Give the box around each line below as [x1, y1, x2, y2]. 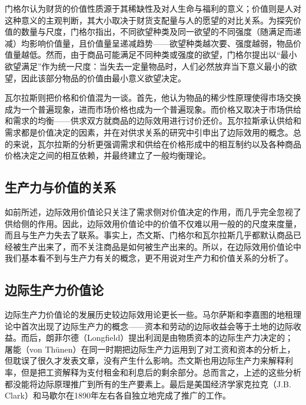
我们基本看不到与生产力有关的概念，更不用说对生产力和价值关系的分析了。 [5, 252, 293, 264]
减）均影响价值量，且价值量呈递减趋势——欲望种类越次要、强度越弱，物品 [5, 37, 293, 49]
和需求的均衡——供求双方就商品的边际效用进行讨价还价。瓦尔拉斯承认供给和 [5, 114, 301, 127]
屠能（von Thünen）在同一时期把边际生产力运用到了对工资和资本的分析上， [5, 343, 295, 355]
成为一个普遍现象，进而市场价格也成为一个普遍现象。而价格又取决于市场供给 [5, 103, 301, 115]
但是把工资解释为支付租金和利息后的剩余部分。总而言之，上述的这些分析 [21, 366, 301, 378]
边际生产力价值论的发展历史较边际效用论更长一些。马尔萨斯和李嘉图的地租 [5, 308, 293, 321]
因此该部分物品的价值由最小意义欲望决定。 [21, 71, 186, 84]
